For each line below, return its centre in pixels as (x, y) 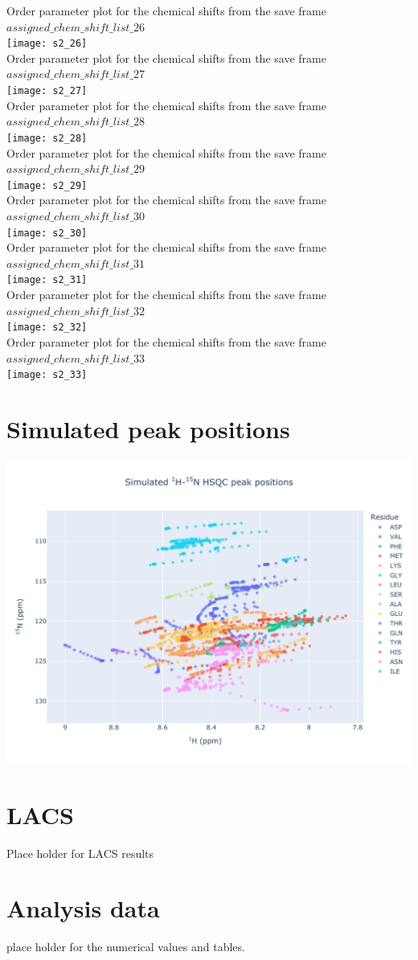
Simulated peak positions (148, 428)
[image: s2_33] (47, 375)
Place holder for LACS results (80, 853)
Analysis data (83, 908)
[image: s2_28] (47, 138)
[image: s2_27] (47, 91)
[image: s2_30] (47, 233)
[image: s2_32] (47, 328)
